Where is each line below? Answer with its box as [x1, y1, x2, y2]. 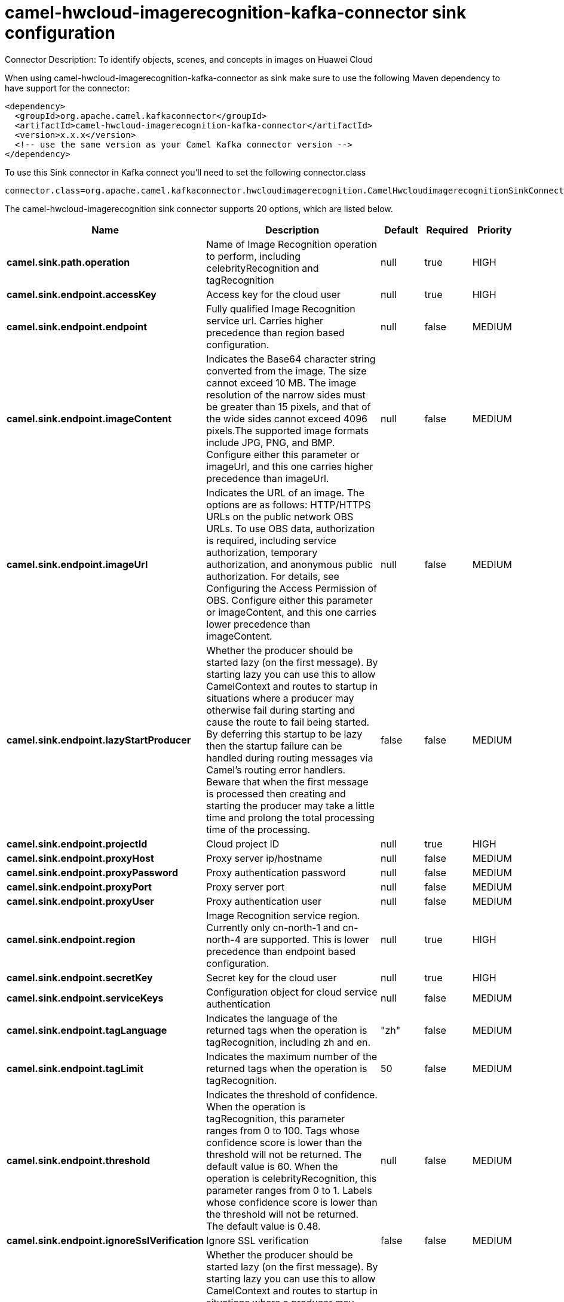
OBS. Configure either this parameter [206, 594, 373, 606]
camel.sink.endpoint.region [7, 933, 136, 945]
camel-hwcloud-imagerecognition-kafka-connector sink [5, 2, 467, 23]
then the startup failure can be [206, 739, 342, 752]
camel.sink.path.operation [7, 256, 130, 268]
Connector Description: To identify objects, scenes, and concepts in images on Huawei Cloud [5, 54, 373, 65]
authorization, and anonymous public [206, 558, 373, 570]
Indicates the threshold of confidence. [206, 1088, 378, 1101]
